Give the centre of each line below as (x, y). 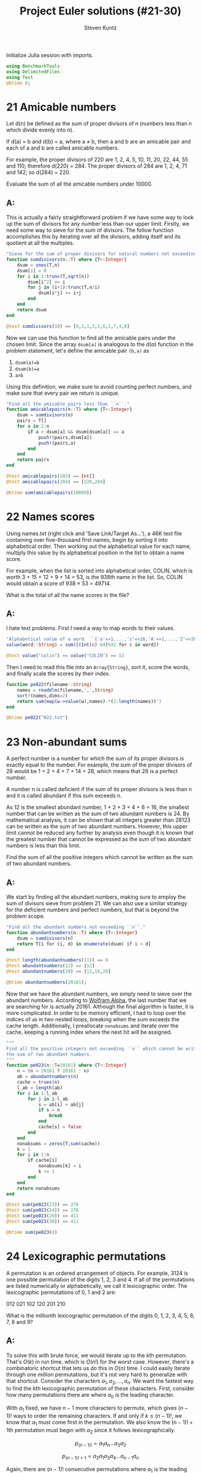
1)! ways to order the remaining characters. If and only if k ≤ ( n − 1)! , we (94, 1415)
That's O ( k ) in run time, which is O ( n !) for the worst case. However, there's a (100, 1361)
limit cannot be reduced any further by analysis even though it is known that (100, 833)
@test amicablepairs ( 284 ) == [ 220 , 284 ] (56, 482)
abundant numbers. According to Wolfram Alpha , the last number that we (96, 1000)
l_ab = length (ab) (40, 1088)
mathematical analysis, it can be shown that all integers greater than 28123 (98, 820)
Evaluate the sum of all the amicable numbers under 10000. (79, 184)
